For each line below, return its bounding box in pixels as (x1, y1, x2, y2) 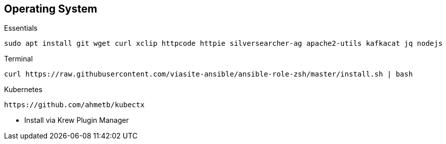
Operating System (4, 3, 97, 15)
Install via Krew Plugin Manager (24, 116, 129, 125)
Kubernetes (4, 85, 42, 94)
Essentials (4, 24, 38, 33)
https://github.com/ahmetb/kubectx (4, 101, 145, 109)
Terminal (4, 54, 33, 63)
